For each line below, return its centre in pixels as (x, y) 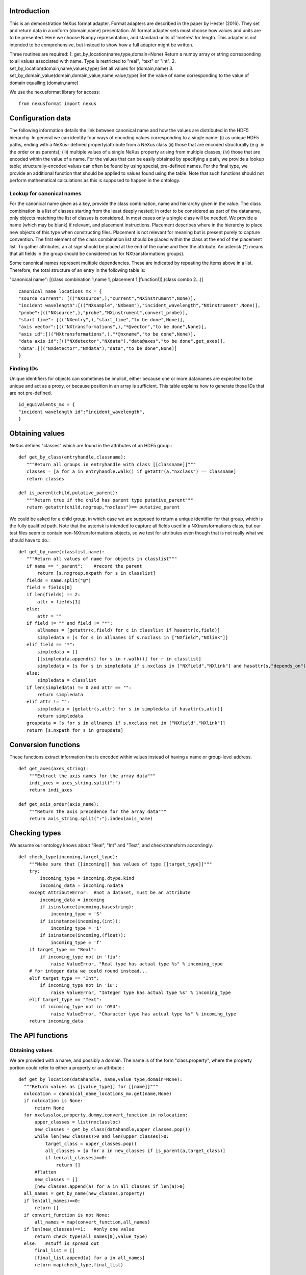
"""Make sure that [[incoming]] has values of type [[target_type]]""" (120, 864)
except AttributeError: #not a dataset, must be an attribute (110, 893)
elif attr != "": (48, 702)
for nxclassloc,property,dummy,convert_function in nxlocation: (106, 1115)
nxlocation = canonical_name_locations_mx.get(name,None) (98, 1093)
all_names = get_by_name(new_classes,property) (84, 1194)
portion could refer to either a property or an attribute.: (67, 1067)
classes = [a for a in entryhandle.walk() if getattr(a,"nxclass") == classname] (131, 471)
